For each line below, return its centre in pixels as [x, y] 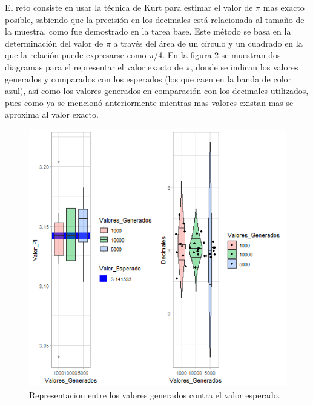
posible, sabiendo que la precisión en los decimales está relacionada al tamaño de [155, 19]
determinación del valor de [54, 43]
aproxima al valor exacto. [52, 114]
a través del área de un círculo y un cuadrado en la [208, 43]
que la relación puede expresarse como [76, 55]
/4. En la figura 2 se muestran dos [217, 55]
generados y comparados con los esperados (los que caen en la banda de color [148, 79]
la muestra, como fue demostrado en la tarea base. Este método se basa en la [148, 31]
